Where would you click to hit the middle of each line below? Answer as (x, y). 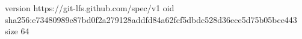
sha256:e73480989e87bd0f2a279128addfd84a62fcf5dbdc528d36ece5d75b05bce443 (151, 19)
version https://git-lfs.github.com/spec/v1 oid (90, 8)
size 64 (17, 31)
